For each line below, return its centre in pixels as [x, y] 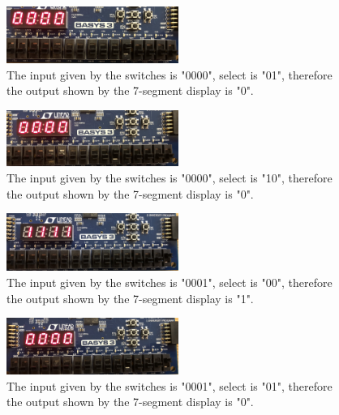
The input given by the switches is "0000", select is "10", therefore [169, 177]
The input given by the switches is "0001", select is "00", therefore [169, 282]
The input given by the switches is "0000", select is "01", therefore [169, 74]
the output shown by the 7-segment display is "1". [130, 298]
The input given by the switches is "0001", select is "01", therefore [169, 385]
